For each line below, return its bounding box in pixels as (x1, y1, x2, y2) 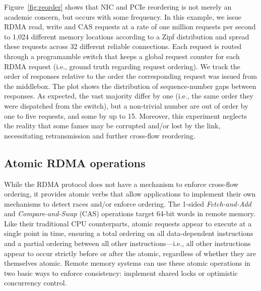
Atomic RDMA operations (4, 155, 146, 170)
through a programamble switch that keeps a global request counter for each (4, 51, 240, 61)
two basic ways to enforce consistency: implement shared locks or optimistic (4, 267, 238, 278)
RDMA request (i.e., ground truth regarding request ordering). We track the (4, 61, 240, 71)
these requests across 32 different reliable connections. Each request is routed (4, 41, 242, 52)
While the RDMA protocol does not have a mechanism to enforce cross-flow (4, 178, 239, 189)
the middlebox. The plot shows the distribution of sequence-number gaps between (4, 80, 256, 91)
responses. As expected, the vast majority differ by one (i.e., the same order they (4, 90, 253, 101)
